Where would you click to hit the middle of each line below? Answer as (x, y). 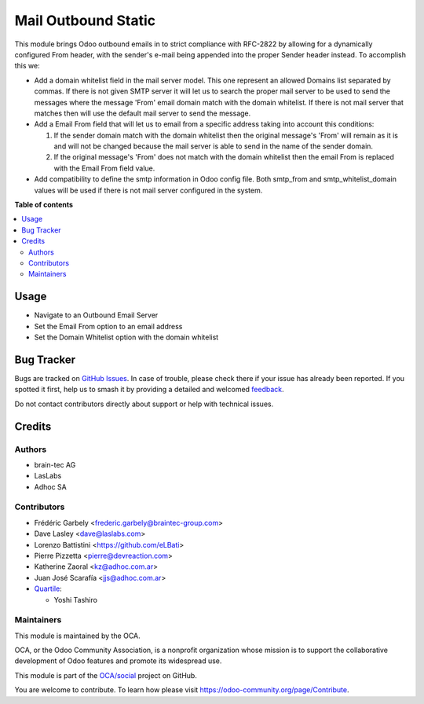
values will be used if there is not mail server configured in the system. (148, 190)
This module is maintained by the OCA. (77, 636)
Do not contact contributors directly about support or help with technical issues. (144, 404)
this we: (27, 66)
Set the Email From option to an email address (108, 326)
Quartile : (48, 588)
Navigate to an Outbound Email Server (96, 315)
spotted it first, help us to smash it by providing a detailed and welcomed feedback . (149, 390)
